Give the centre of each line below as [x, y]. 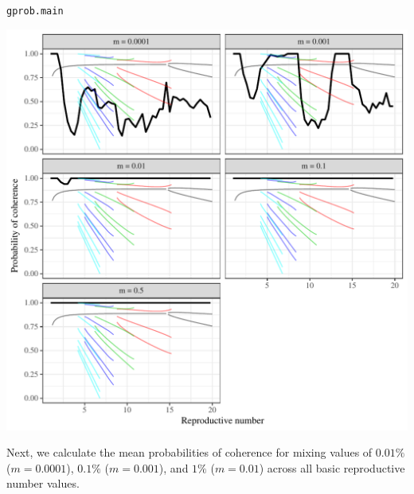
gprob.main [35, 11]
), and [174, 467]
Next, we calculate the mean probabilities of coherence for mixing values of [189, 452]
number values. [43, 483]
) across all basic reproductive [332, 467]
